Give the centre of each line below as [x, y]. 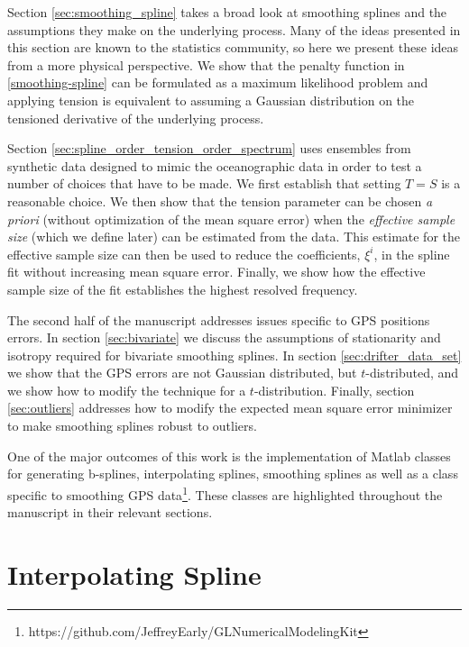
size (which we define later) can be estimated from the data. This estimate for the [234, 237]
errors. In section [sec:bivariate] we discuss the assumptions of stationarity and [224, 337]
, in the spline [412, 254]
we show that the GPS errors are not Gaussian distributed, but [182, 373]
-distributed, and [412, 373]
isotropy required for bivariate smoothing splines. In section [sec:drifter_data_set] [234, 355]
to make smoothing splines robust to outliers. [132, 426]
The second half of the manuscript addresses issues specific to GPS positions [219, 319]
